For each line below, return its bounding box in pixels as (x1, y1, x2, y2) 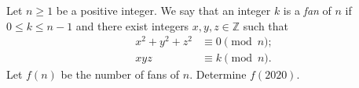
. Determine (189, 66, 247, 83)
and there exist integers (75, 17, 189, 33)
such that (243, 17, 289, 33)
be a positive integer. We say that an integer (56, 2, 271, 18)
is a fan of (283, 2, 332, 18)
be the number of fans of (60, 66, 180, 83)
